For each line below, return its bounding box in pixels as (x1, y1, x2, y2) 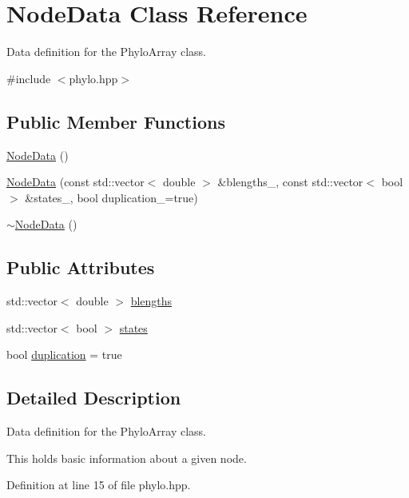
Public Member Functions (6, 109, 225, 133)
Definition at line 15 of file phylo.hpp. (6, 476, 191, 493)
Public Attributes (6, 255, 155, 280)
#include (6, 70, 51, 86)
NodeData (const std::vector (6, 173, 145, 190)
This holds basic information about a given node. (6, 449, 247, 466)
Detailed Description (6, 385, 181, 410)
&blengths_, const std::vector (217, 173, 363, 190)
